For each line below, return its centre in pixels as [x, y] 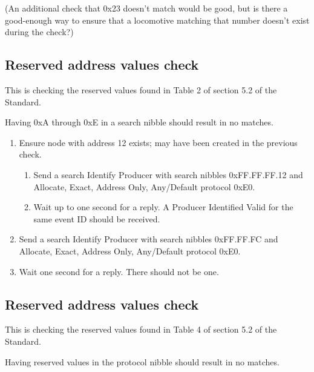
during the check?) [39, 32]
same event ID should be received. [97, 218]
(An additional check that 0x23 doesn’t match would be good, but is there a [146, 8]
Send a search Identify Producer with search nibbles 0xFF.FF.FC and [149, 239]
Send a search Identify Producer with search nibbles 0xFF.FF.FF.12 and [168, 174]
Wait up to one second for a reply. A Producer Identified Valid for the [163, 207]
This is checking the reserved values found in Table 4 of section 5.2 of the [141, 329]
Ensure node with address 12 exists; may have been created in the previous [158, 142]
